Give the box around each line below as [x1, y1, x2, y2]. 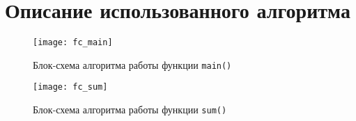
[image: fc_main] [33, 38, 113, 48]
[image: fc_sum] [33, 82, 108, 92]
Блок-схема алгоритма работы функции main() [33, 57, 232, 72]
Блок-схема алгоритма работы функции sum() [33, 102, 227, 117]
